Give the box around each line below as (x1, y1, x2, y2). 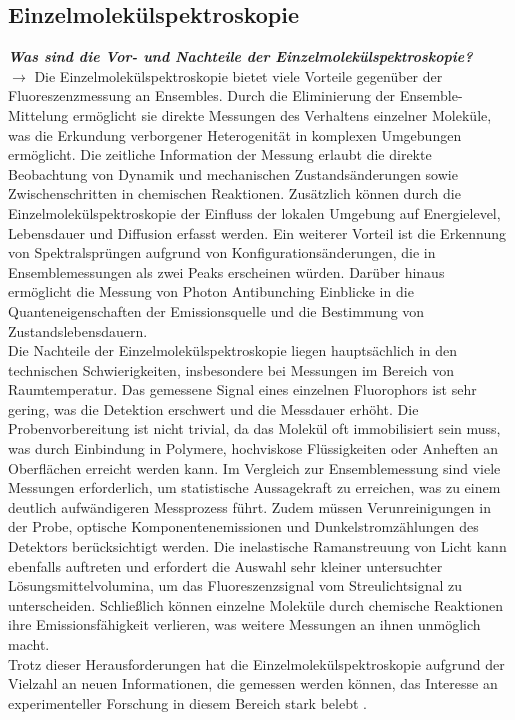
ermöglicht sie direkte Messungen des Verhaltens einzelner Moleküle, (72, 104, 492, 125)
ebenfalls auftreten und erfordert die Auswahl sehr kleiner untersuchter (8, 555, 443, 576)
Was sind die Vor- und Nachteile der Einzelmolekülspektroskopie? (8, 46, 473, 67)
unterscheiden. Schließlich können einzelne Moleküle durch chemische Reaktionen (8, 594, 504, 615)
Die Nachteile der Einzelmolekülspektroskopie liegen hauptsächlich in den (8, 340, 458, 361)
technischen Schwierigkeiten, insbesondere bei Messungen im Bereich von (8, 359, 454, 380)
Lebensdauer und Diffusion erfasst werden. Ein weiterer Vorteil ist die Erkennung (8, 222, 507, 243)
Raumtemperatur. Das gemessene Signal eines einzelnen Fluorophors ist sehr (8, 379, 477, 400)
